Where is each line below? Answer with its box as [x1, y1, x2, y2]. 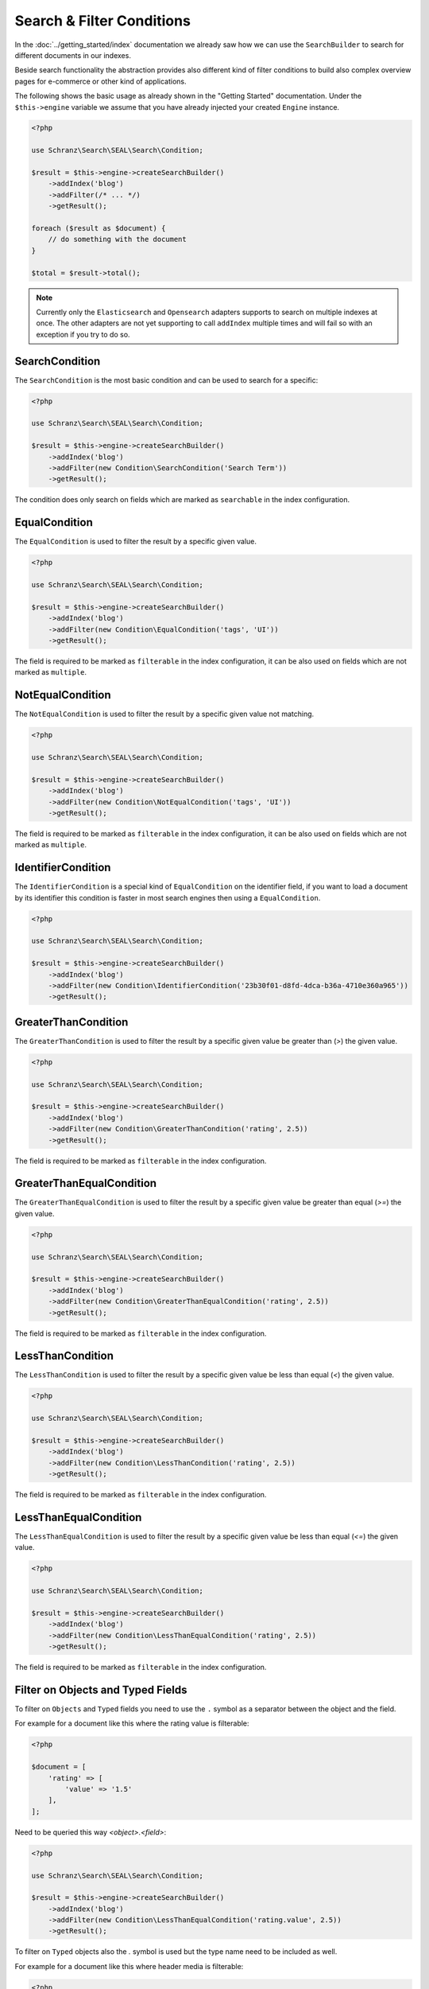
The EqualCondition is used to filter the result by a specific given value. [14, 537, 257, 547]
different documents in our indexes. [14, 50, 131, 60]
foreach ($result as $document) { [31, 224, 166, 232]
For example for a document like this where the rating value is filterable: [14, 1718, 249, 1728]
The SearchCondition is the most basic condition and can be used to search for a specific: [14, 375, 319, 385]
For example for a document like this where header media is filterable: [14, 1961, 244, 1971]
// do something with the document [48, 235, 187, 244]
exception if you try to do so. [36, 329, 130, 339]
